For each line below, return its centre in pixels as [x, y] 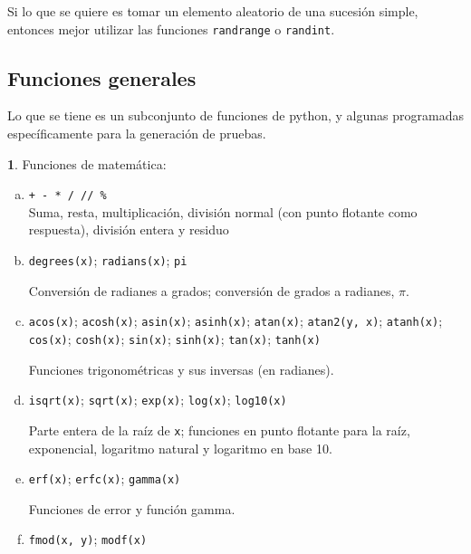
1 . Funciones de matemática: [87, 163]
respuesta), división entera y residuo [129, 229]
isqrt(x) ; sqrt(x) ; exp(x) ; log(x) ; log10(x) [158, 400]
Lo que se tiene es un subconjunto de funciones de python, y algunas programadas [235, 115]
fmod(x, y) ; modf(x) [88, 539]
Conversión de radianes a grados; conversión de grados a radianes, [211, 290]
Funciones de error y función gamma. [132, 508]
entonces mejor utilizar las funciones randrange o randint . [171, 29]
